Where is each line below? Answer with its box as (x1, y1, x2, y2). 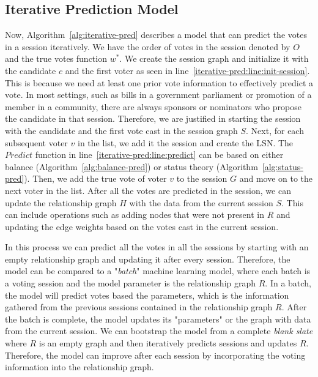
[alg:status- (262, 160, 303, 173)
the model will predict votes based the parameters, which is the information (5, 288, 289, 301)
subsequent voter (5, 136, 68, 149)
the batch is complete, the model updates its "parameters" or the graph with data (5, 312, 311, 325)
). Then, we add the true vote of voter (24, 172, 167, 185)
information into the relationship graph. (5, 360, 154, 373)
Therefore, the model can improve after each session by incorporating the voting (5, 348, 306, 361)
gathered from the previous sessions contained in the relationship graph (5, 300, 273, 313)
